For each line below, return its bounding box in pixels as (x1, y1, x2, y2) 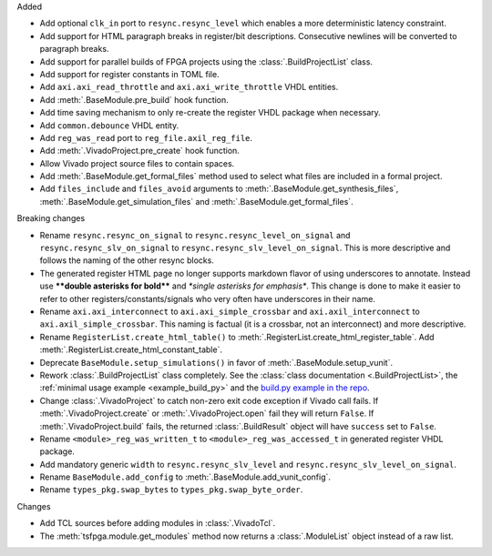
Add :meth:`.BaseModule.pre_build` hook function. (39, 94, 230, 105)
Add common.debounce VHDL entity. (39, 119, 179, 131)
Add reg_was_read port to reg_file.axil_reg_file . (39, 132, 253, 143)
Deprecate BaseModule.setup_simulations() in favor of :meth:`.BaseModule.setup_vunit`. (39, 357, 394, 368)
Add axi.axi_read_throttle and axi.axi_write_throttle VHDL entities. (39, 82, 339, 93)
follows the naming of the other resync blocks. (39, 255, 214, 266)
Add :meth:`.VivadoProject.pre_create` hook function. (39, 146, 241, 157)
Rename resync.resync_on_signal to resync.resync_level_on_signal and (39, 229, 351, 240)
